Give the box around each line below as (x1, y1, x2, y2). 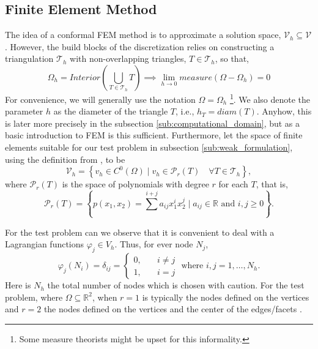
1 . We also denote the (229, 91, 311, 105)
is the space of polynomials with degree (62, 178, 209, 190)
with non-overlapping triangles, (70, 52, 187, 65)
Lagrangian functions (5, 238, 84, 250)
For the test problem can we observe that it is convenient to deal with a (5, 225, 275, 238)
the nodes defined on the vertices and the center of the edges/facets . (43, 302, 302, 315)
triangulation (5, 52, 54, 65)
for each (218, 178, 248, 190)
